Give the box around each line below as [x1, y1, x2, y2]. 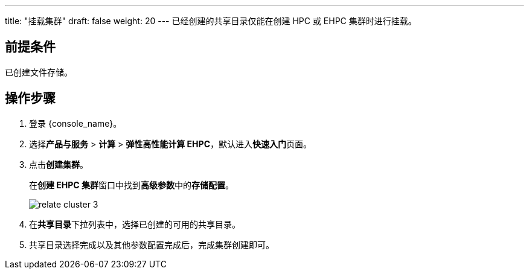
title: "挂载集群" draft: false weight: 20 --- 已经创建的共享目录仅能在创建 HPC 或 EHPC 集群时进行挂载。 [5, 16, 417, 26]
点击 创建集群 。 [29, 159, 88, 170]
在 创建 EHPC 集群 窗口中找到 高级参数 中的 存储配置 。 [29, 179, 234, 190]
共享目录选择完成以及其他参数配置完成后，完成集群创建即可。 [29, 239, 274, 250]
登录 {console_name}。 [29, 118, 122, 129]
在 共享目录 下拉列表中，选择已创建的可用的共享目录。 [29, 218, 240, 229]
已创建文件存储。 [5, 66, 72, 77]
